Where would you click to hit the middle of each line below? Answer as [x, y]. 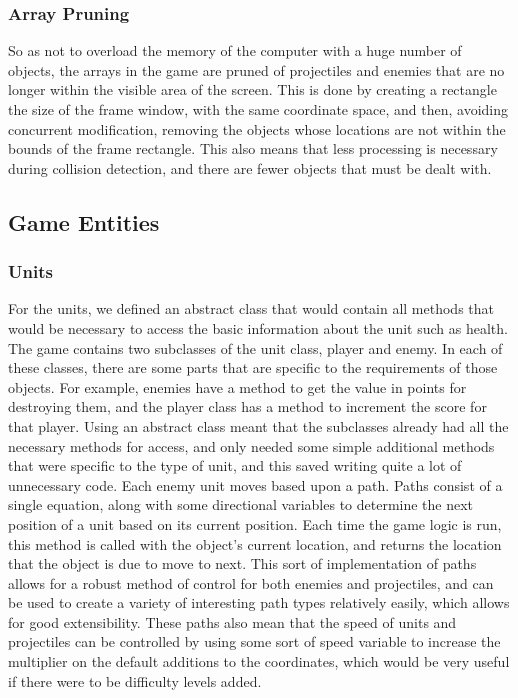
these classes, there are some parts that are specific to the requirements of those [253, 367]
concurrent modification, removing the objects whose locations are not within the [257, 128]
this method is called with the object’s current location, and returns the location [255, 543]
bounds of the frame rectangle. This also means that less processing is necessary [253, 148]
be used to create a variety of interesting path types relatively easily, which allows [259, 602]
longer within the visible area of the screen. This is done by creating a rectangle [252, 89]
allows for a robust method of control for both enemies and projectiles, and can [251, 582]
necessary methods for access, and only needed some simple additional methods [251, 445]
